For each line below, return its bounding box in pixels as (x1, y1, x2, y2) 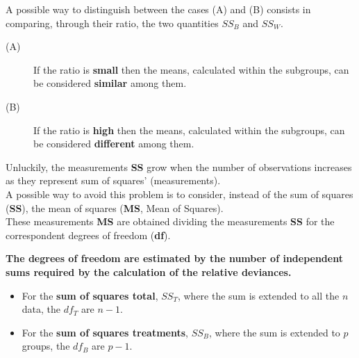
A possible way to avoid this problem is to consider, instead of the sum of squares (6, 186, 353, 201)
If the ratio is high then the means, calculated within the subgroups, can (33, 122, 345, 137)
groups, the (22, 339, 70, 353)
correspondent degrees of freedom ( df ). (6, 227, 171, 242)
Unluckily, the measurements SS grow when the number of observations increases (6, 159, 352, 174)
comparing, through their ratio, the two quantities (6, 15, 219, 30)
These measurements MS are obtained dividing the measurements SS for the (6, 214, 335, 229)
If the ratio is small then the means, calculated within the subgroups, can (33, 62, 349, 76)
